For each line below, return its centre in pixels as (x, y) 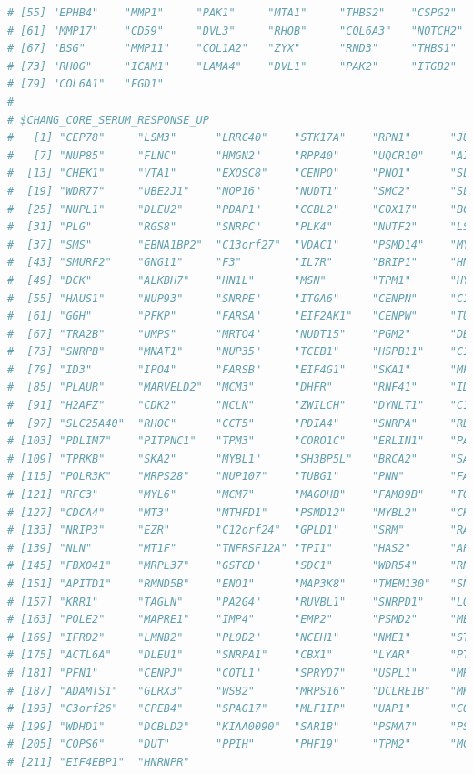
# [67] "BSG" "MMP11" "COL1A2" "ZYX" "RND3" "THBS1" (232, 49)
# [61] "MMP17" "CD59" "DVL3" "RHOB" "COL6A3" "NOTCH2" (236, 31)
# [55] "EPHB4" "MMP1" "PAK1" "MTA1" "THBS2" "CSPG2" (232, 13)
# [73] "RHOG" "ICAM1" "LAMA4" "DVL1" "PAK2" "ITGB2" (232, 66)
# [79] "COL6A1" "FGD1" (86, 84)
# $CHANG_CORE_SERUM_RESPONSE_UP (108, 120)
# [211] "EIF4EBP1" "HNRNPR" (99, 762)
